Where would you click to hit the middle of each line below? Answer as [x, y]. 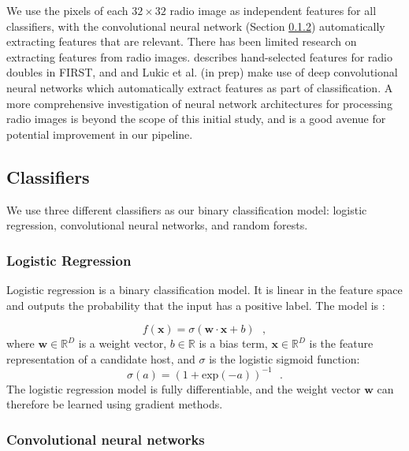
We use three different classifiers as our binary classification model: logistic [187, 209]
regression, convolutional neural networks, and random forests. [157, 225]
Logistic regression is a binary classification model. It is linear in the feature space [204, 289]
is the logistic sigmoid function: [284, 358]
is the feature [341, 343]
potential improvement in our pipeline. [100, 134]
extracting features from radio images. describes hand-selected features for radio [199, 56]
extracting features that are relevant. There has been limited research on [182, 41]
